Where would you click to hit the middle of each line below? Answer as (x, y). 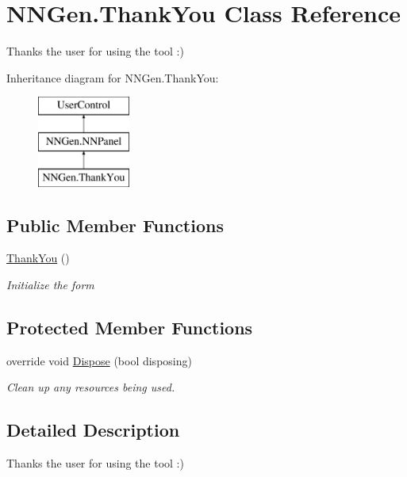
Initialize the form (50, 285)
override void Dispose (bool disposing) (99, 360)
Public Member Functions (115, 225)
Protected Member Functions (130, 328)
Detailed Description (93, 430)
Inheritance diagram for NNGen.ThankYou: (113, 77)
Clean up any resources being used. (91, 387)
